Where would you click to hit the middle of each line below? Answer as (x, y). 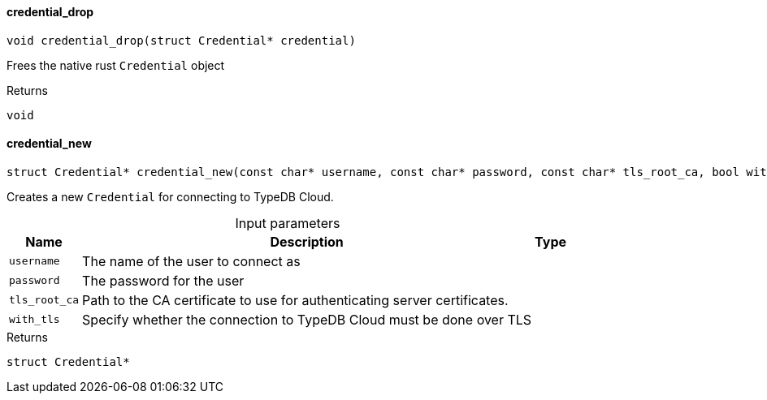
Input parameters (288, 223)
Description (307, 241)
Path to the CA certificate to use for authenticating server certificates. (295, 300)
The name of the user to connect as (191, 261)
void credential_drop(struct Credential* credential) (181, 40)
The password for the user (163, 280)
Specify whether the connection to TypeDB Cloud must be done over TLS (307, 319)
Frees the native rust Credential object (116, 65)
